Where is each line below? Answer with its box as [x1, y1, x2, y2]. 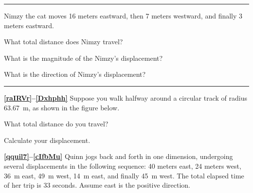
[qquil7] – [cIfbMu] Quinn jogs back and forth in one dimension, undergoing [4, 151, 233, 161]
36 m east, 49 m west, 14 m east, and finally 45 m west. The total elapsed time [4, 170, 244, 180]
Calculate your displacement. [4, 135, 90, 145]
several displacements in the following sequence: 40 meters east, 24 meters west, [4, 160, 241, 171]
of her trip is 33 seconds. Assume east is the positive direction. [4, 180, 190, 190]
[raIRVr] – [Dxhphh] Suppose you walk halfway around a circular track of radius [4, 92, 247, 103]
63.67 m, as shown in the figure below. [4, 102, 120, 112]
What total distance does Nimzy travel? [4, 36, 123, 47]
